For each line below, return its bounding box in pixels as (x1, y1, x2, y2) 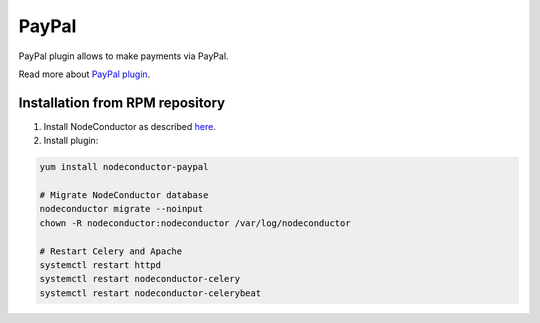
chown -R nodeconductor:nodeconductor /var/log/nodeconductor (39, 217, 351, 229)
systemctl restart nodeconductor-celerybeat (39, 287, 262, 299)
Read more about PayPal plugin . (18, 68, 151, 80)
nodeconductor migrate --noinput (39, 203, 204, 215)
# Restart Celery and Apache (39, 245, 183, 257)
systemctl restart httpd (39, 259, 162, 270)
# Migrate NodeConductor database (39, 190, 209, 200)
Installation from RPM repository (18, 94, 225, 111)
